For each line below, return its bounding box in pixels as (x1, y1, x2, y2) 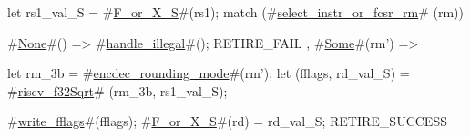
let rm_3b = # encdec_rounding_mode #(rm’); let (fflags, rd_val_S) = (7, 64, 410, 83)
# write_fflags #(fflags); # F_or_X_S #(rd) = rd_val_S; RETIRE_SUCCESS (7, 112, 447, 131)
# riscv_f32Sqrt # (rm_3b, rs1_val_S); (7, 81, 228, 100)
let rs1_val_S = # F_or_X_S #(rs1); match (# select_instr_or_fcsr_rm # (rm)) (7, 3, 465, 21)
